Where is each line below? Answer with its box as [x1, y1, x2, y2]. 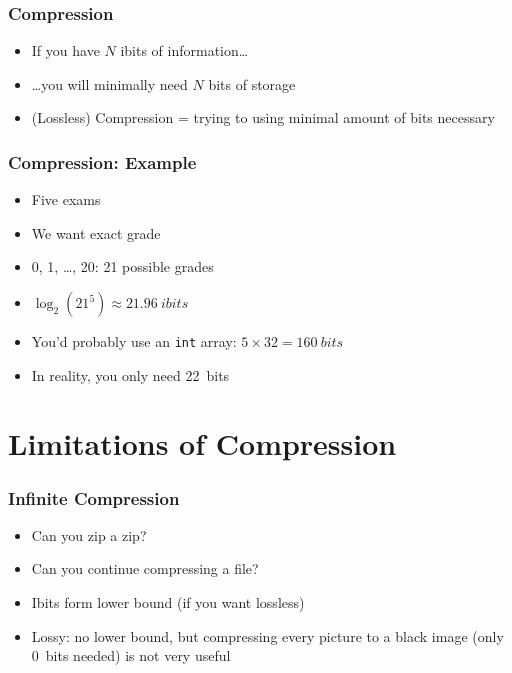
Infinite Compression [8, 485, 180, 510]
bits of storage [208, 73, 296, 94]
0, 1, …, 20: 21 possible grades [31, 256, 214, 277]
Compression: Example [8, 149, 197, 174]
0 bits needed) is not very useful [31, 645, 231, 666]
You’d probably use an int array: [31, 331, 237, 351]
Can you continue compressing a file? [31, 558, 259, 579]
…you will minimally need [31, 73, 188, 94]
